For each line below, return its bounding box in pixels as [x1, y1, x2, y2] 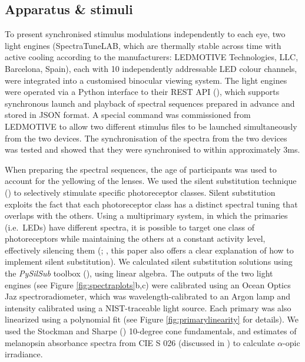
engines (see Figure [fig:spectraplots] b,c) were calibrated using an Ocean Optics [5, 278, 291, 291]
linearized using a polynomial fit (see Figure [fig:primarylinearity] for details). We [5, 313, 299, 325]
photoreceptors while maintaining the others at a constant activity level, [5, 232, 266, 245]
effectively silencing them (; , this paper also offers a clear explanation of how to [5, 243, 294, 256]
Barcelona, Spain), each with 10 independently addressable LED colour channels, [5, 62, 297, 74]
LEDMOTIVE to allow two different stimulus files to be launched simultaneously [5, 120, 297, 132]
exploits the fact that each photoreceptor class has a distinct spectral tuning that [5, 198, 298, 210]
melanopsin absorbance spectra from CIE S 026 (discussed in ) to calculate [5, 336, 275, 348]
